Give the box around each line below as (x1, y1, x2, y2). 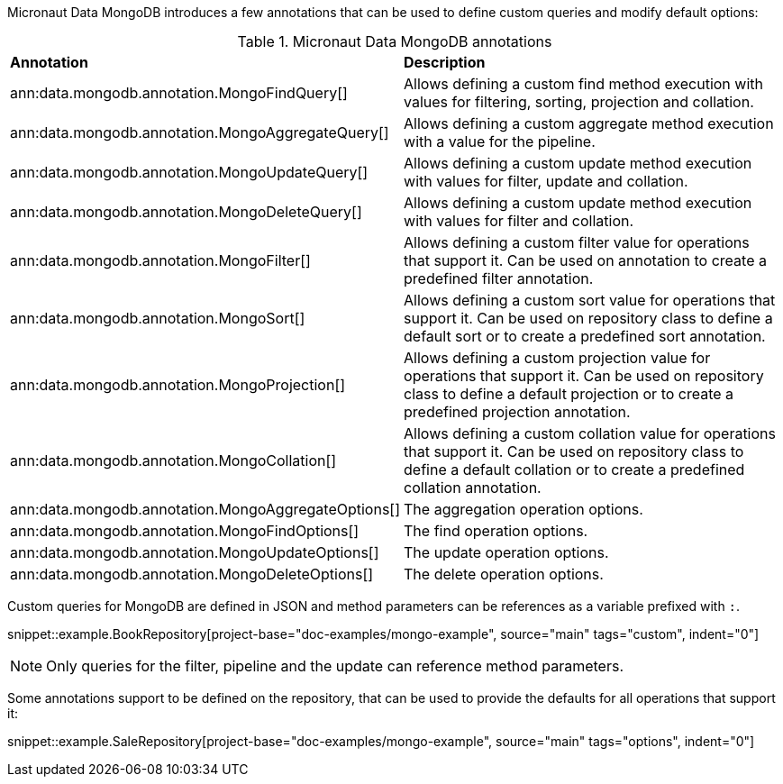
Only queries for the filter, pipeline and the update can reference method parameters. (46, 657, 624, 675)
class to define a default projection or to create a (404, 385, 734, 403)
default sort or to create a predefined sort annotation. (404, 327, 766, 345)
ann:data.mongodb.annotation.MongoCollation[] (10, 451, 337, 469)
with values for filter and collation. (404, 212, 634, 230)
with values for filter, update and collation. (404, 172, 688, 190)
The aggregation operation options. (404, 500, 643, 518)
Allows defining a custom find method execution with (404, 75, 763, 93)
